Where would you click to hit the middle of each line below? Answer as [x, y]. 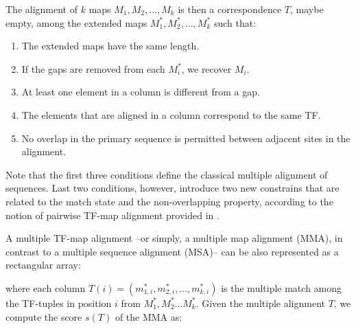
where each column [46, 287]
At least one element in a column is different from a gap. [141, 92]
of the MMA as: [149, 316]
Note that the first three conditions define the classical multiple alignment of [167, 174]
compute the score [44, 316]
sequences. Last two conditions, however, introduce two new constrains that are [173, 188]
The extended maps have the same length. [110, 46]
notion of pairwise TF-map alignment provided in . [112, 215]
